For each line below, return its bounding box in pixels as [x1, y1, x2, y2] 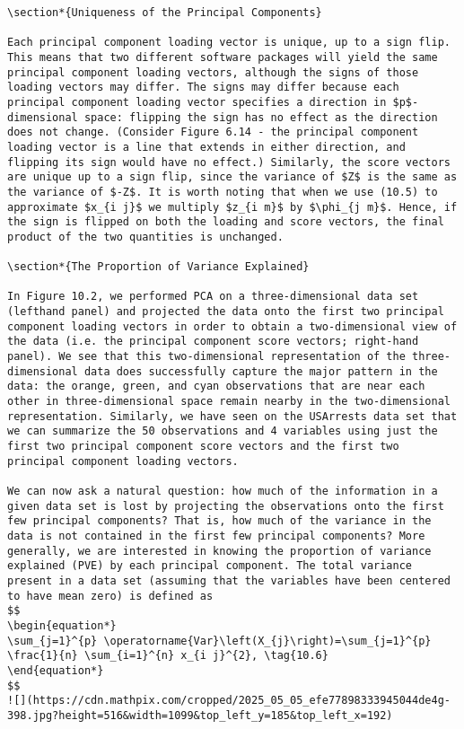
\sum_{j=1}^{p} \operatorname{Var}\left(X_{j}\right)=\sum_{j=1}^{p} [7, 634, 432, 647]
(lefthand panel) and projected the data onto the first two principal [7, 305, 444, 319]
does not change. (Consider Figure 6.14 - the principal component [7, 126, 419, 139]
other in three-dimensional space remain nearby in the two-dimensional [7, 395, 451, 408]
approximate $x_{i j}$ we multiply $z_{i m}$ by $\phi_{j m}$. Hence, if [7, 200, 458, 214]
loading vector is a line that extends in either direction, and [7, 140, 406, 154]
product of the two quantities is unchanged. [7, 230, 284, 243]
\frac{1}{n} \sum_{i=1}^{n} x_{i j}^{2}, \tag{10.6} [7, 649, 328, 663]
